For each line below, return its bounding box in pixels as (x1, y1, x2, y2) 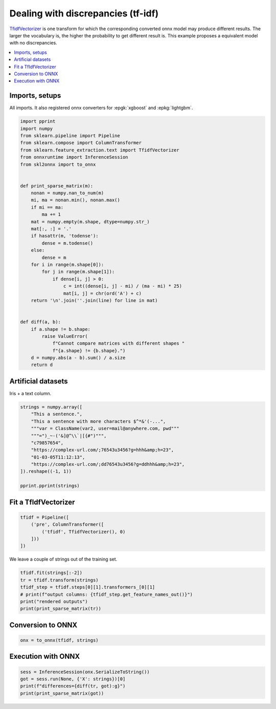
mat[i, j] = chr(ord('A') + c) (63, 290, 142, 296)
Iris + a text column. (9, 390, 52, 396)
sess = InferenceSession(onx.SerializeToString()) (20, 669, 150, 675)
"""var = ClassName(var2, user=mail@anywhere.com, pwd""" (31, 425, 179, 432)
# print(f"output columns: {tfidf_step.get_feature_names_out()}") (20, 591, 193, 597)
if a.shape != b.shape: (31, 326, 90, 332)
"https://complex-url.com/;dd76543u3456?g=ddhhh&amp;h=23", (31, 461, 185, 467)
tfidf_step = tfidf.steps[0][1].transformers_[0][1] (20, 584, 155, 590)
